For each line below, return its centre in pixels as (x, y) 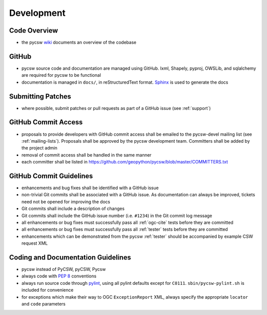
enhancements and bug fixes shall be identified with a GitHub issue (90, 188)
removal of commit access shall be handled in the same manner (87, 155)
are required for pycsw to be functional (61, 75)
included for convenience (47, 290)
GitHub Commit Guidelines (51, 176)
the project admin (40, 148)
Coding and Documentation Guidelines (70, 257)
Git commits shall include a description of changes (73, 209)
